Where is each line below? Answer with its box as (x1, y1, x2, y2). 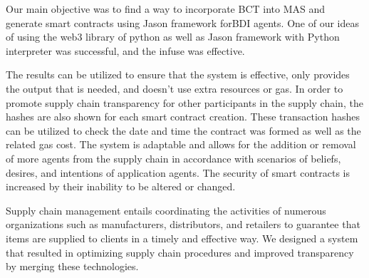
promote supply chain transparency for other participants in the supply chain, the (6, 95, 363, 110)
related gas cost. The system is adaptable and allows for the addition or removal (6, 137, 356, 152)
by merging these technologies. (6, 259, 139, 274)
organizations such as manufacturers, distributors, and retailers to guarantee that (6, 217, 360, 232)
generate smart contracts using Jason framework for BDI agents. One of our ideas (6, 15, 359, 30)
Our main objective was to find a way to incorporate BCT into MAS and (6, 1, 326, 16)
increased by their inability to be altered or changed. (6, 179, 236, 194)
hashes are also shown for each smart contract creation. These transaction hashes (6, 109, 360, 124)
